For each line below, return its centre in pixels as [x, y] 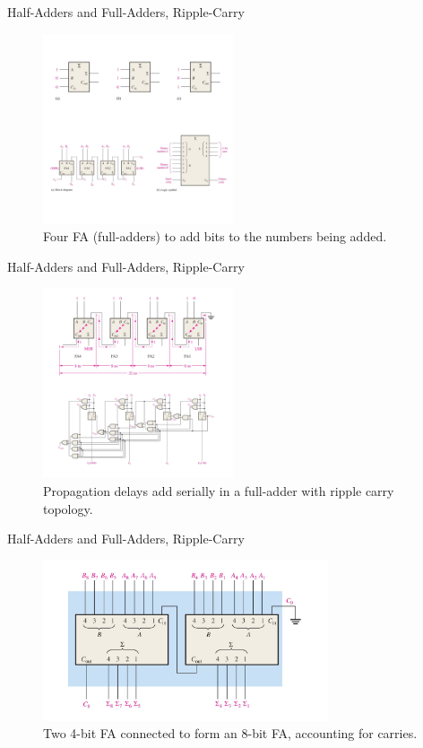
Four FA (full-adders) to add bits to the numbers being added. [215, 236]
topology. [68, 508]
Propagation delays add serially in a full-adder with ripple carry [219, 490]
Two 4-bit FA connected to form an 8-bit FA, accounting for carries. [230, 733]
